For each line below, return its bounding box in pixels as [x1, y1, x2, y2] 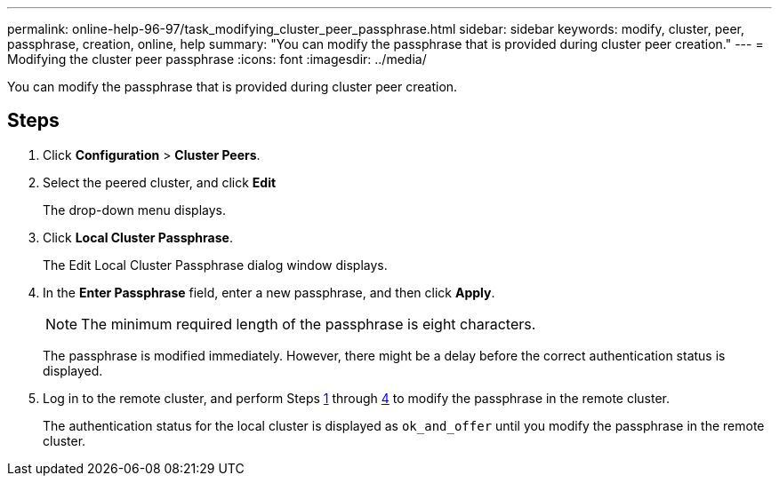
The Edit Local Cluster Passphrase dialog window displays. [43, 257, 388, 273]
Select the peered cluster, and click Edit [43, 174, 277, 190]
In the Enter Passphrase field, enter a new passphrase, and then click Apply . [43, 284, 495, 300]
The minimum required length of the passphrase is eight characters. [81, 314, 536, 333]
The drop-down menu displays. [43, 202, 226, 218]
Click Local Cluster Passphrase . [43, 229, 233, 245]
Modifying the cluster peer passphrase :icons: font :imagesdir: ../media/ [7, 51, 427, 67]
